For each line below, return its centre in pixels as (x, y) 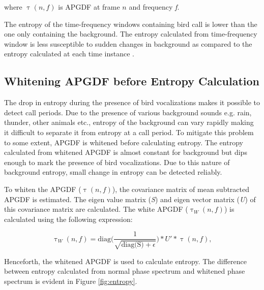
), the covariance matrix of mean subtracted (181, 189)
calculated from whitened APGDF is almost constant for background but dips (126, 152)
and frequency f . (154, 7)
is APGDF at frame (89, 7)
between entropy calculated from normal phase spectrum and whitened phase (125, 271)
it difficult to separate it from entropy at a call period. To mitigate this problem (129, 132)
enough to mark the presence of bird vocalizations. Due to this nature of (117, 162)
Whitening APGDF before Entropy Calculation (132, 81)
